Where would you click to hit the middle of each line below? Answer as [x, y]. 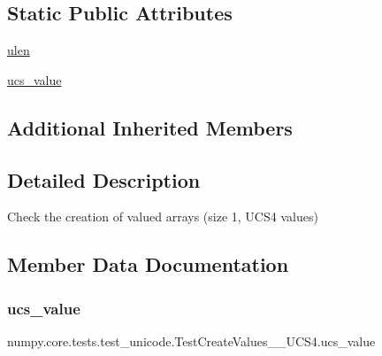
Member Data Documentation [148, 264]
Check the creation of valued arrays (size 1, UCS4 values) [163, 217]
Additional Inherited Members [150, 127]
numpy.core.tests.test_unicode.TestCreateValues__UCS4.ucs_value [191, 341]
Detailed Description [104, 179]
